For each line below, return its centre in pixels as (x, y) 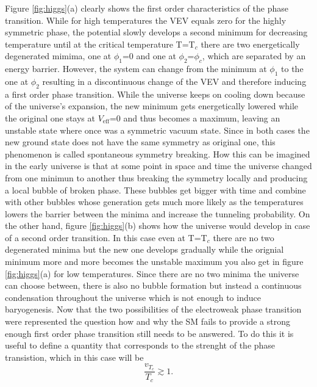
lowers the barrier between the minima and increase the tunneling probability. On (158, 213)
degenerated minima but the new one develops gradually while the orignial (144, 249)
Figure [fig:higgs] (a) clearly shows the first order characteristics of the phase (147, 8)
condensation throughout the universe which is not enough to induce (133, 297)
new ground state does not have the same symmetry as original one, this (140, 142)
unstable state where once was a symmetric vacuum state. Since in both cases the (157, 130)
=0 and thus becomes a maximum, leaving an (195, 118)
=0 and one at (149, 56)
